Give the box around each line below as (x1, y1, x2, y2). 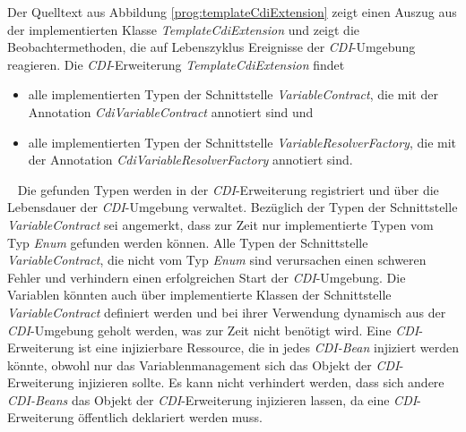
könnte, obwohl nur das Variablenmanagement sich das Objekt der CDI (7, 355, 400, 374)
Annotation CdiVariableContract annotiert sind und (28, 102, 314, 121)
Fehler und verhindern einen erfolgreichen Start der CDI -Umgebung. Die (7, 267, 406, 286)
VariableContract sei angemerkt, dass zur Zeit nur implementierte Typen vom (7, 215, 434, 233)
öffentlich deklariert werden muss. (78, 408, 263, 427)
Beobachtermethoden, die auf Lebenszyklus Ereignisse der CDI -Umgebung (7, 38, 416, 56)
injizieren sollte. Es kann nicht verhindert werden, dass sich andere (78, 373, 444, 392)
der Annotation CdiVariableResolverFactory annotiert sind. (28, 150, 353, 169)
